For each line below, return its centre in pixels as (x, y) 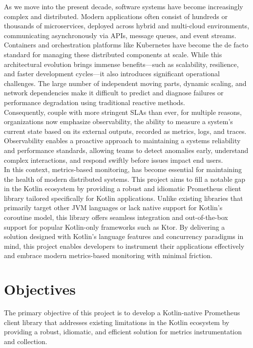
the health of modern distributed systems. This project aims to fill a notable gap (125, 179)
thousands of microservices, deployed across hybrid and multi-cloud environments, (127, 26)
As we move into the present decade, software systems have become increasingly (124, 6)
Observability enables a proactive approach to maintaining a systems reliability (122, 141)
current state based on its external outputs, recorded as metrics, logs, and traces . (125, 131)
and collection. (26, 341)
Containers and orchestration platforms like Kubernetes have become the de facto (126, 45)
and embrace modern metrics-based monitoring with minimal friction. (108, 255)
